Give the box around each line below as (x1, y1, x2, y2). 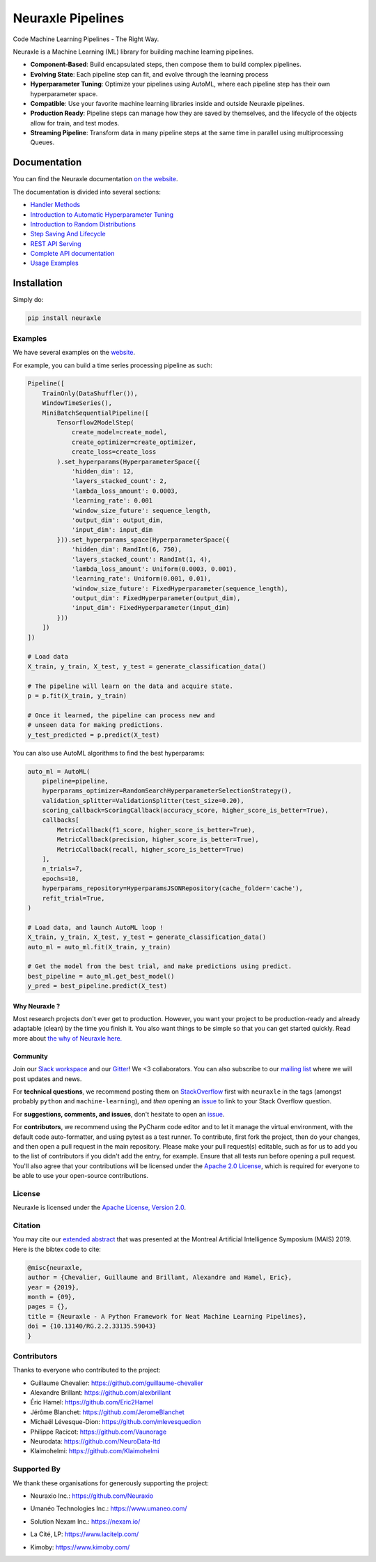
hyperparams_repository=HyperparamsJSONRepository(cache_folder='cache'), (42, 885, 303, 892)
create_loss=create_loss (71, 448, 157, 456)
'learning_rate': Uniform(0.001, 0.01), (71, 575, 212, 583)
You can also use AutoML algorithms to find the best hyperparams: (13, 749, 205, 757)
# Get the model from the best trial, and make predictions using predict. (27, 963, 292, 970)
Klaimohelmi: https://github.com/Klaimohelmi (30, 1447, 159, 1455)
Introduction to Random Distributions (30, 220, 136, 228)
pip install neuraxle (27, 314, 102, 322)
